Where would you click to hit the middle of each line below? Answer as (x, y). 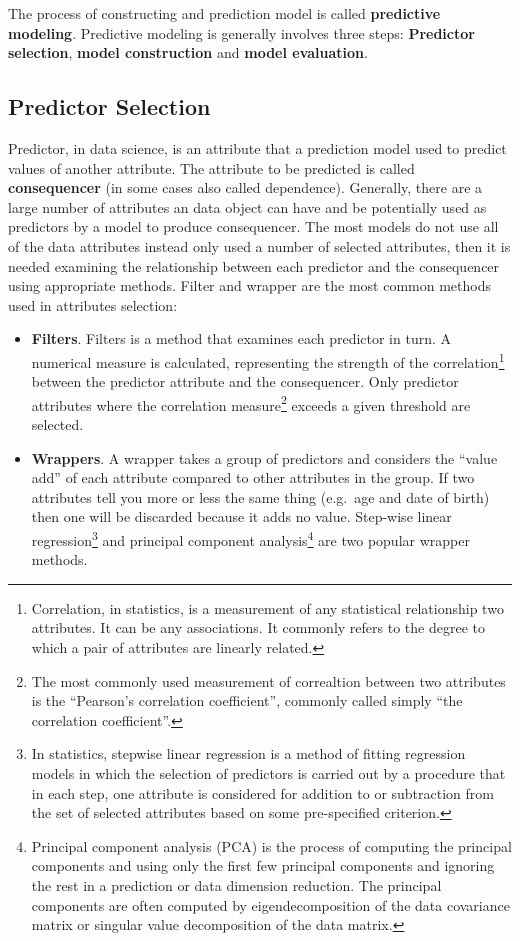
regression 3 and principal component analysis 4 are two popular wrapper (250, 538)
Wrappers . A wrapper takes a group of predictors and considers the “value (264, 457)
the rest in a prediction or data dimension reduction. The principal (236, 884)
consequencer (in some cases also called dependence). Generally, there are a (245, 187)
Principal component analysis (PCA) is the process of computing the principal (271, 845)
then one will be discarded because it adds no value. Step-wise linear (241, 516)
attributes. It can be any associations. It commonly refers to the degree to (258, 627)
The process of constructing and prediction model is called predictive (224, 13)
